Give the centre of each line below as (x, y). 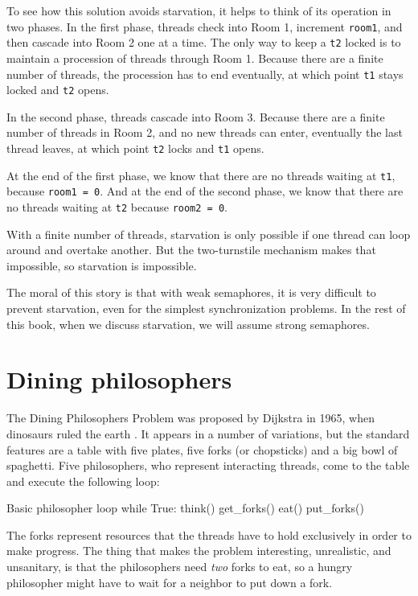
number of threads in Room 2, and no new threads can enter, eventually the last (205, 132)
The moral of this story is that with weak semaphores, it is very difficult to (191, 292)
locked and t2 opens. (58, 90)
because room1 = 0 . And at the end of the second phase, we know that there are (205, 191)
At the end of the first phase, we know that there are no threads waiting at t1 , (201, 175)
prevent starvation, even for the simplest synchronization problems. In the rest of (206, 308)
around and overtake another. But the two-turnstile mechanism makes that (191, 250)
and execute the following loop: (83, 481)
